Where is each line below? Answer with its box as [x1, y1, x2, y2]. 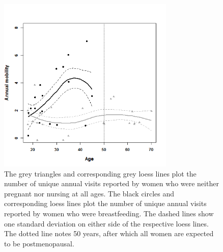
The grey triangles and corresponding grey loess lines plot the [4, 168, 197, 179]
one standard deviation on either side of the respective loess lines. [4, 218, 209, 229]
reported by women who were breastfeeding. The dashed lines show [4, 208, 214, 218]
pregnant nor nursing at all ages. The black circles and [4, 188, 175, 198]
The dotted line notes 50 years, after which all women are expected [4, 228, 214, 239]
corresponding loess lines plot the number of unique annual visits [4, 198, 207, 209]
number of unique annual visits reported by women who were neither [4, 178, 219, 189]
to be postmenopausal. [4, 238, 74, 248]
